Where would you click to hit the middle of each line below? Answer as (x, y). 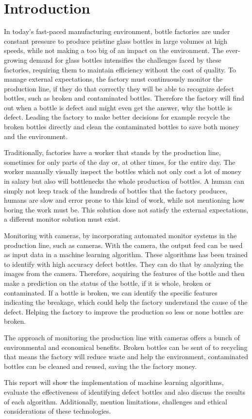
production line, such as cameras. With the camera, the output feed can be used (123, 245)
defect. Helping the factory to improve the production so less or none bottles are (124, 311)
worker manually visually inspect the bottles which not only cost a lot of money (123, 171)
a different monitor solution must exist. (62, 219)
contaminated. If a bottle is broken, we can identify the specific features (111, 292)
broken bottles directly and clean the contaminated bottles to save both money (122, 127)
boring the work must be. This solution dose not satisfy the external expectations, (126, 209)
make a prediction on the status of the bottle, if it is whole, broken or (108, 283)
